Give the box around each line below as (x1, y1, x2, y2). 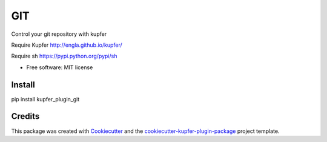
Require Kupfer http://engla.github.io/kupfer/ (11, 41, 122, 49)
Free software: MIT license (26, 64, 93, 71)
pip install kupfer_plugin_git (11, 95, 80, 103)
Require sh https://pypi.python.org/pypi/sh (11, 52, 117, 60)
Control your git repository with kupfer (11, 30, 107, 38)
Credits (11, 111, 40, 121)
